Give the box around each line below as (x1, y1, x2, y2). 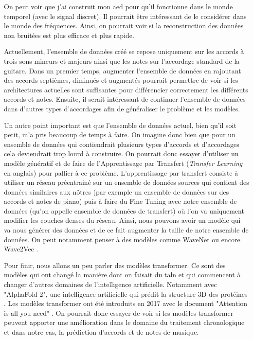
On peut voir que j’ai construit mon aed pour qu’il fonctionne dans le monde (4, 1, 233, 11)
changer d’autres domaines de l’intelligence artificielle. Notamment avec (4, 279, 217, 289)
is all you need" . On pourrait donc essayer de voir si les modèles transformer (4, 307, 234, 318)
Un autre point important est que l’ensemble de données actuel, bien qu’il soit (4, 120, 236, 130)
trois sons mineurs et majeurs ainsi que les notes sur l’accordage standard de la (4, 55, 240, 66)
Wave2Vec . (4, 244, 38, 254)
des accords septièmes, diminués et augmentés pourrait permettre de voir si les (4, 75, 238, 85)
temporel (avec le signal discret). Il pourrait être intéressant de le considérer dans (4, 11, 247, 21)
